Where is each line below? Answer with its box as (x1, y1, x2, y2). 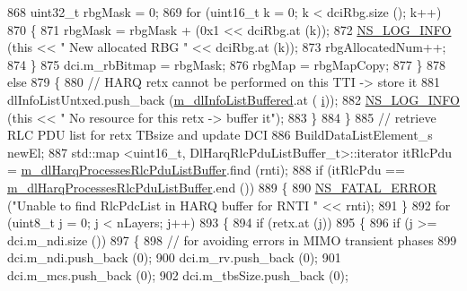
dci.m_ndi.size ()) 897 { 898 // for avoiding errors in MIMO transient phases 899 (7, 230, 457, 249)
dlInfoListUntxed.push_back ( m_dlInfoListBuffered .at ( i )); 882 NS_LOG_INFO (7, 90, 460, 108)
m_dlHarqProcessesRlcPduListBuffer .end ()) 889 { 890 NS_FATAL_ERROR (7, 177, 437, 196)
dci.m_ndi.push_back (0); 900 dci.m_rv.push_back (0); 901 (7, 248, 341, 267)
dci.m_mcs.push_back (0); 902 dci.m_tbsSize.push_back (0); (7, 265, 348, 284)
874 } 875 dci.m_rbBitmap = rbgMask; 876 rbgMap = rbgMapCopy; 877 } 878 (7, 55, 446, 73)
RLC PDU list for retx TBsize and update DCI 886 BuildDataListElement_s (7, 125, 433, 144)
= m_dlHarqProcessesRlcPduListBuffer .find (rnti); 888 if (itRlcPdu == (7, 160, 405, 179)
